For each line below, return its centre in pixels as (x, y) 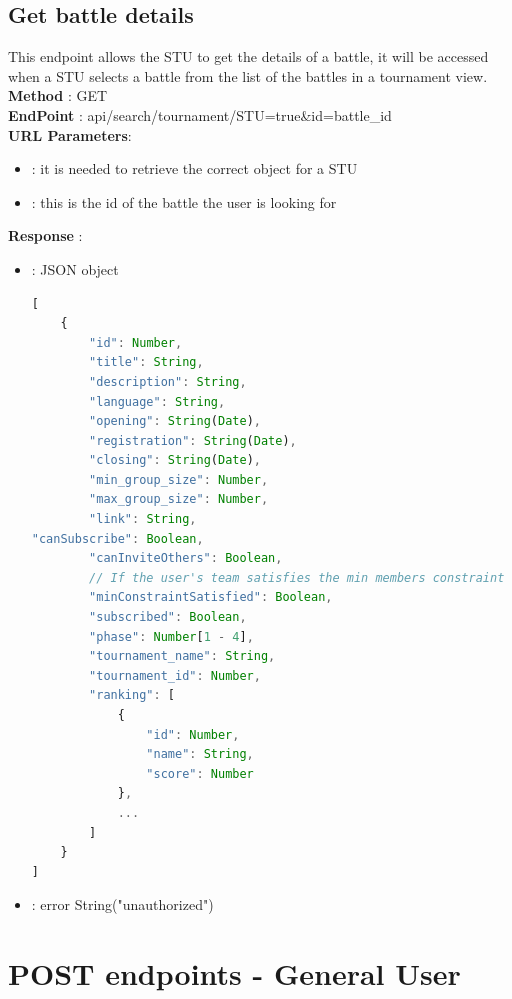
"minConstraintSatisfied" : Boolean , (211, 597)
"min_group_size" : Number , (179, 479)
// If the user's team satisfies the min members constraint (297, 577)
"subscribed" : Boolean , (168, 617)
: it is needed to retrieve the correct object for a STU (194, 168)
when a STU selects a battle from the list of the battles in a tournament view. (248, 75)
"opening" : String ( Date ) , (175, 421)
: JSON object (75, 268)
